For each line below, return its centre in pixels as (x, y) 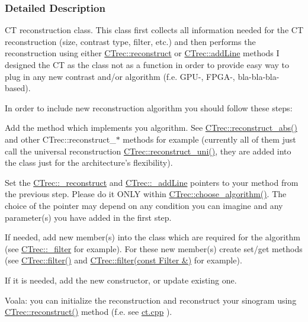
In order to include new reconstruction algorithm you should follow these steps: (149, 107)
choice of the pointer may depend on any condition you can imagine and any (144, 205)
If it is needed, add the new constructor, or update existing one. (121, 280)
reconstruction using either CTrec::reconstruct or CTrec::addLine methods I (142, 53)
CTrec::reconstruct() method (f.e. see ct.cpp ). (89, 312)
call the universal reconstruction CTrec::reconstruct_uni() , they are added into (148, 151)
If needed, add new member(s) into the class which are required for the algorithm (153, 237)
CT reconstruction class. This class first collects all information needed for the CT (154, 30)
